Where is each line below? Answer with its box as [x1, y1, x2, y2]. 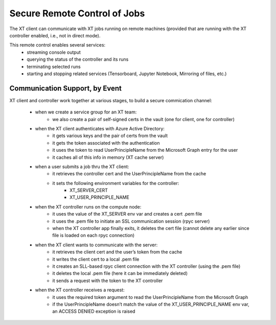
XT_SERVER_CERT [70, 187, 108, 194]
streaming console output [27, 49, 81, 55]
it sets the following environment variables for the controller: [52, 180, 179, 186]
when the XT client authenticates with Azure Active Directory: [35, 125, 165, 131]
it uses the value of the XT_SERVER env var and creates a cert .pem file [52, 211, 202, 217]
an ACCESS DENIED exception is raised [52, 308, 135, 314]
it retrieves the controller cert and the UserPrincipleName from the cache [52, 171, 206, 177]
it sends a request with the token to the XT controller [52, 277, 163, 284]
